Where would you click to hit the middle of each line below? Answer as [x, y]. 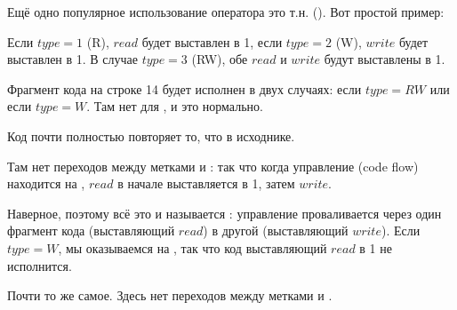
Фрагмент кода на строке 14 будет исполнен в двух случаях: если [184, 88]
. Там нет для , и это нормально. [175, 106]
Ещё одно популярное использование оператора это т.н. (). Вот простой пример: [226, 12]
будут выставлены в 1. [385, 59]
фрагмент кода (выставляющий [91, 231]
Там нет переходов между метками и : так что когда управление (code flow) [213, 166]
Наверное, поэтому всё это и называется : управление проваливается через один [224, 213]
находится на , [46, 183]
